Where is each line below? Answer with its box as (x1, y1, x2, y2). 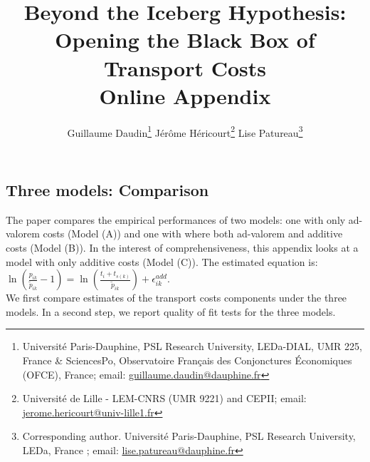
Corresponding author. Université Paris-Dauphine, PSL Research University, (22, 428, 356, 443)
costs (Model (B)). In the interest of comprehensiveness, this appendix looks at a (6, 240, 359, 255)
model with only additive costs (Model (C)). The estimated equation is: (6, 254, 318, 269)
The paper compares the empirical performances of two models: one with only (6, 212, 346, 227)
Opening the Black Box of (55, 25, 315, 54)
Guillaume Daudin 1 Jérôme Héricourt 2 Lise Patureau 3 (67, 123, 303, 140)
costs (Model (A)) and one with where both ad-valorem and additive (43, 226, 343, 241)
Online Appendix (99, 81, 271, 110)
